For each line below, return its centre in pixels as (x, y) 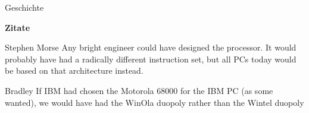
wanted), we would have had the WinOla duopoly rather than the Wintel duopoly (154, 102)
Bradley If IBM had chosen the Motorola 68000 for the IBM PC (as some (139, 90)
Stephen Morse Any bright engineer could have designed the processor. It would (151, 47)
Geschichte (24, 7)
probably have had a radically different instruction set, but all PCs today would (151, 59)
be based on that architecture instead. (74, 70)
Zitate (18, 27)
